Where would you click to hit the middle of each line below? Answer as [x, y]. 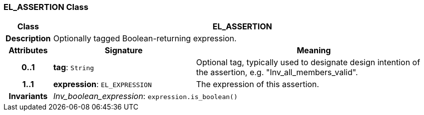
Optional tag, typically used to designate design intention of [308, 62]
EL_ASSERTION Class [46, 7]
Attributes [28, 51]
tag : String [74, 67]
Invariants [28, 96]
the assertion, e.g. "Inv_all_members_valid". [277, 72]
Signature [124, 51]
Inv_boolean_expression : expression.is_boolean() [145, 96]
